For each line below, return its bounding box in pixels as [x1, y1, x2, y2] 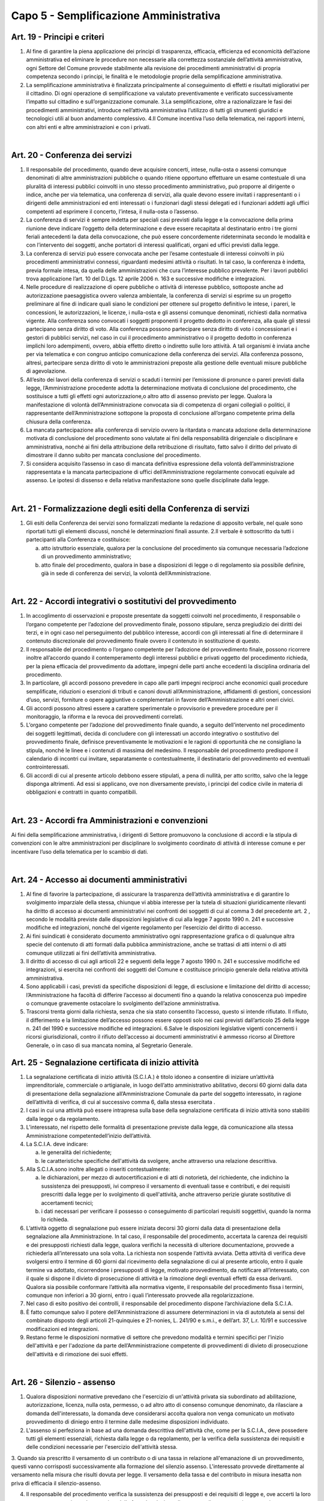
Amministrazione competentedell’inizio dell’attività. [26, 1132, 152, 1139]
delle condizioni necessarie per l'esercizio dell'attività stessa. [26, 1443, 178, 1451]
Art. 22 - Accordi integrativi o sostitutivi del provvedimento [11, 596, 237, 606]
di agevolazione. [26, 367, 67, 375]
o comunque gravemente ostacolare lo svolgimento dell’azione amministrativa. [26, 1000, 220, 1007]
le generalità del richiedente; [41, 1149, 112, 1156]
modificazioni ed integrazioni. [26, 1325, 100, 1332]
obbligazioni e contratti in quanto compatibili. [26, 788, 138, 796]
